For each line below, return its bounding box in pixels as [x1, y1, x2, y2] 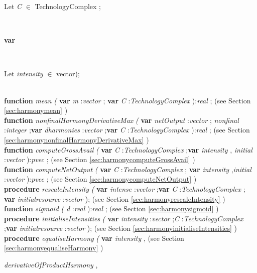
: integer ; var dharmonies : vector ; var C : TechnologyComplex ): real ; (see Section [4, 124, 250, 135]
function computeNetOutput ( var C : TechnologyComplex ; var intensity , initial [4, 164, 251, 174]
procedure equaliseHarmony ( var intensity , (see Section [4, 232, 184, 243]
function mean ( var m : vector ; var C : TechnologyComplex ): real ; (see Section [4, 95, 251, 105]
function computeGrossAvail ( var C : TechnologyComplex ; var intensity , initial [4, 144, 252, 155]
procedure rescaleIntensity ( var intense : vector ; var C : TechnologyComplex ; [4, 183, 245, 194]
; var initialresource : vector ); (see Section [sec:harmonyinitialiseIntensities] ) [4, 223, 237, 233]
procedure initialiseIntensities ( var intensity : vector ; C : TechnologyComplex [4, 213, 243, 223]
